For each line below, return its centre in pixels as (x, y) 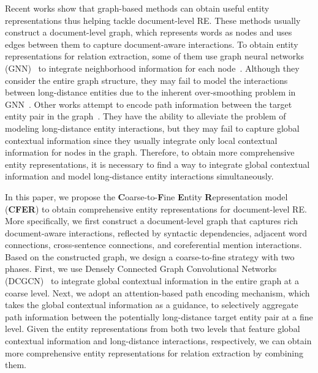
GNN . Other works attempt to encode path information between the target (149, 104)
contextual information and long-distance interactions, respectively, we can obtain (158, 341)
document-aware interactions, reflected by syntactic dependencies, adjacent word (156, 232)
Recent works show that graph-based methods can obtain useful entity (137, 8)
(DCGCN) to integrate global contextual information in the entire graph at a (152, 281)
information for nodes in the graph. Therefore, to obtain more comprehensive (150, 152)
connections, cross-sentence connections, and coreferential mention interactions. (153, 245)
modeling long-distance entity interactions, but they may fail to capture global (152, 128)
